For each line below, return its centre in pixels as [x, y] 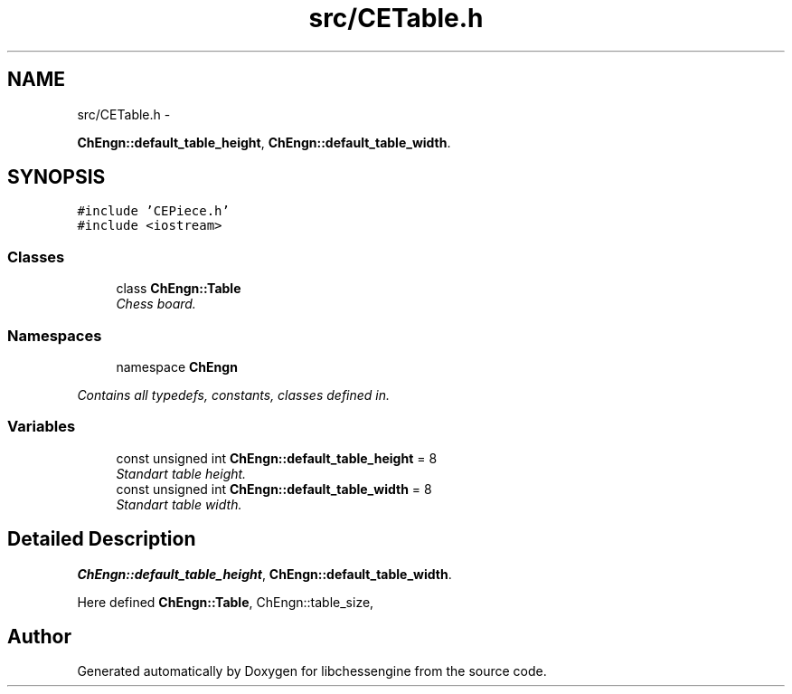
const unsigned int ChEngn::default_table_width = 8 [274, 489]
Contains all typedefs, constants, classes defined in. [234, 395]
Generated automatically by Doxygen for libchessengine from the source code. [312, 671]
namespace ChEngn [177, 366]
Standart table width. [179, 504]
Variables [42, 427]
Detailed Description [102, 539]
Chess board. [156, 304]
